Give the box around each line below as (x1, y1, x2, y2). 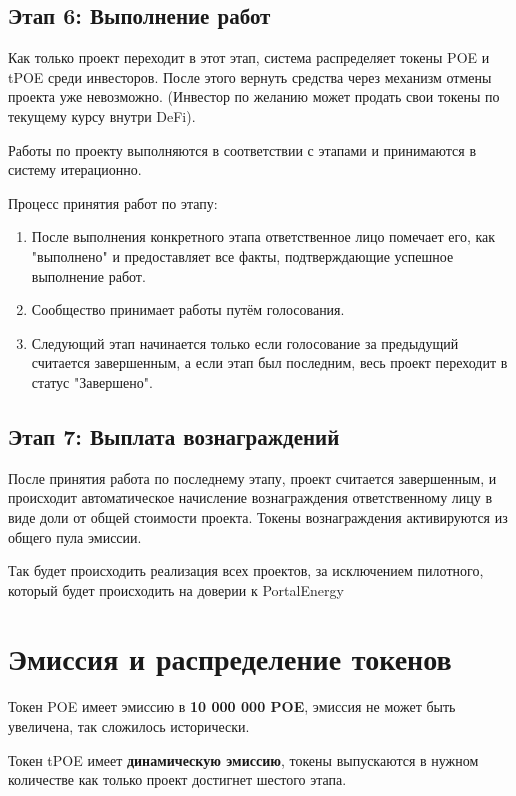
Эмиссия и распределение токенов (8, 638, 452, 679)
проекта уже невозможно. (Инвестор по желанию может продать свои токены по (8, 86, 500, 107)
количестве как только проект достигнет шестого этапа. (8, 769, 347, 790)
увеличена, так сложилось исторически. (8, 716, 250, 736)
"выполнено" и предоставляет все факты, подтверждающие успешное (31, 245, 454, 266)
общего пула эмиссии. (8, 526, 142, 547)
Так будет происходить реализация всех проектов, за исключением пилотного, (8, 560, 484, 581)
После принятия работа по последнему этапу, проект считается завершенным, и (8, 467, 497, 488)
